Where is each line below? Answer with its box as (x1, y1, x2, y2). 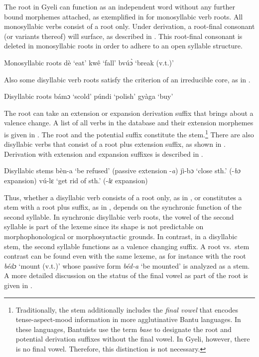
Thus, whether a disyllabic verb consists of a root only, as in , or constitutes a (4, 192, 242, 202)
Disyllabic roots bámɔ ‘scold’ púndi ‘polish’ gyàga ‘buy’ (4, 91, 173, 101)
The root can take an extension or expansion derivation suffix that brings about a (4, 107, 254, 118)
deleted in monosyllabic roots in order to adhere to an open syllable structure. (4, 40, 243, 51)
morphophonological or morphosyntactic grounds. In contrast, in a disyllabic (4, 231, 238, 241)
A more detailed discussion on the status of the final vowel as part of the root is (4, 270, 248, 281)
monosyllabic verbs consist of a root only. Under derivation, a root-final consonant (4, 21, 255, 31)
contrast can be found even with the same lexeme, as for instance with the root (4, 251, 246, 261)
